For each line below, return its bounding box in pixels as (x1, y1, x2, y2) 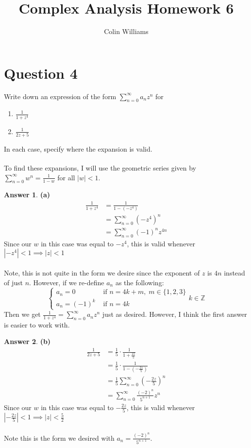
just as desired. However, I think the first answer (102, 309, 247, 319)
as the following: (115, 277, 164, 287)
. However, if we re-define (29, 277, 104, 287)
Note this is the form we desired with (4, 432, 115, 443)
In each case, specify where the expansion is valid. (4, 143, 152, 154)
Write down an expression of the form (4, 91, 117, 101)
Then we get (4, 309, 41, 319)
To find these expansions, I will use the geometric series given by (4, 163, 196, 173)
